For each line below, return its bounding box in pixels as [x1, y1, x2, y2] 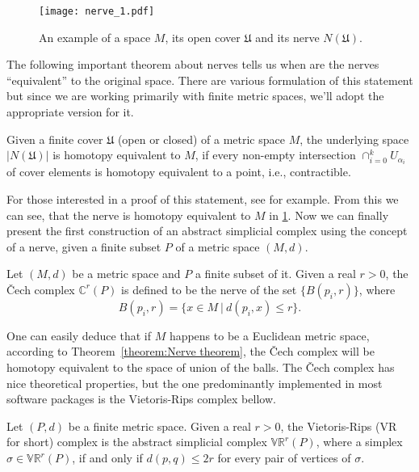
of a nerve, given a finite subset [6, 238, 161, 255]
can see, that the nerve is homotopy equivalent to [6, 206, 251, 223]
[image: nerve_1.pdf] [39, 6, 155, 17]
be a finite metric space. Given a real [68, 417, 251, 434]
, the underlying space [300, 130, 409, 147]
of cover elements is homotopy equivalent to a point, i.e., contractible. [6, 163, 351, 180]
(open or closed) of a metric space [117, 130, 285, 147]
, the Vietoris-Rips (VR [280, 417, 397, 434]
